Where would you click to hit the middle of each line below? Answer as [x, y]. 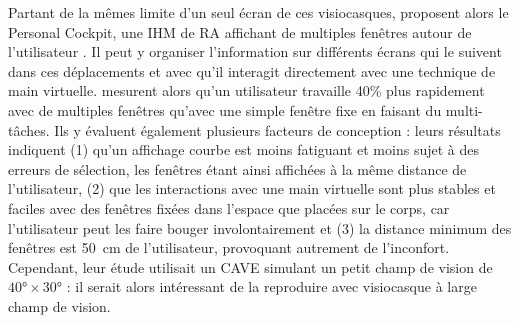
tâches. [29, 129]
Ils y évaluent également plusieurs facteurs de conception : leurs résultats [277, 129]
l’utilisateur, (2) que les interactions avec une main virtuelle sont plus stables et [252, 188]
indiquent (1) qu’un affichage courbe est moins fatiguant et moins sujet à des [243, 149]
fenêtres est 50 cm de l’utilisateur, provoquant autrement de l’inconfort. [229, 247]
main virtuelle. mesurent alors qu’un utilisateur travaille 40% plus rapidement [246, 90]
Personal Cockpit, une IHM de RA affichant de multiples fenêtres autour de [240, 31]
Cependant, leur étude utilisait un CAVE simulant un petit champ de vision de [250, 266]
